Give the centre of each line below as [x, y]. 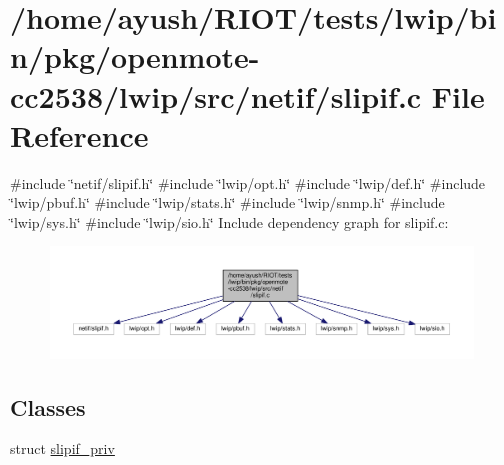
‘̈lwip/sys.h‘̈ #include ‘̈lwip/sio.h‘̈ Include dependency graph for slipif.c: [229, 221]
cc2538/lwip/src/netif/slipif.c [216, 95]
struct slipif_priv [62, 448]
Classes [48, 406]
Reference [79, 134]
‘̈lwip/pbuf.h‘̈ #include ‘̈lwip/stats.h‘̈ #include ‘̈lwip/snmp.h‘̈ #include [227, 202]
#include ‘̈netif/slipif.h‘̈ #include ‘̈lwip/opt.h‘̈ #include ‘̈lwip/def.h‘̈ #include [248, 182]
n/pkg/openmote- [135, 56]
